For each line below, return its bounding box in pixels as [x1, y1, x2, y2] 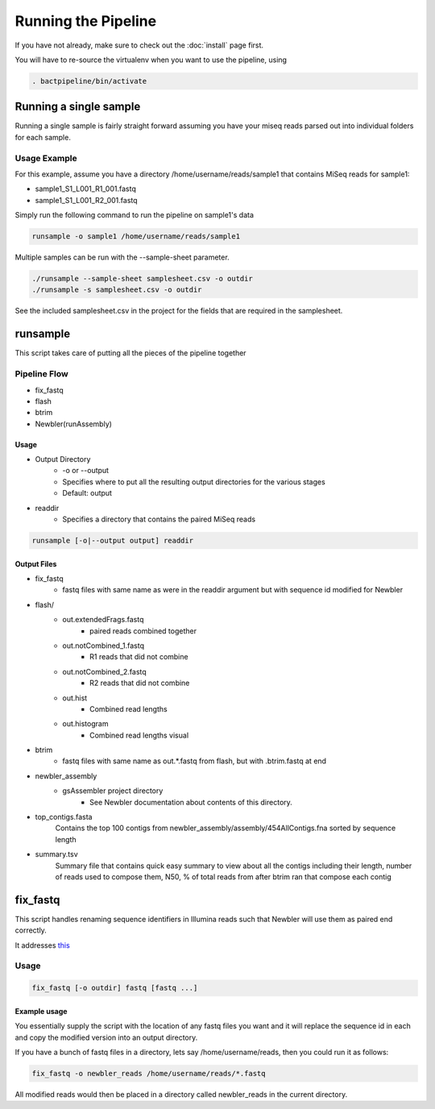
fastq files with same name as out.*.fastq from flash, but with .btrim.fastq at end [62, 756, 326, 766]
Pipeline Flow [14, 368, 68, 380]
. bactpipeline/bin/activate [31, 77, 147, 85]
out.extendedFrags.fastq [62, 615, 144, 625]
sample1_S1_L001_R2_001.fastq [35, 195, 138, 205]
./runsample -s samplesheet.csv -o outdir [31, 285, 202, 294]
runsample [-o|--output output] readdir [31, 536, 193, 545]
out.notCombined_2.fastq [62, 667, 147, 676]
